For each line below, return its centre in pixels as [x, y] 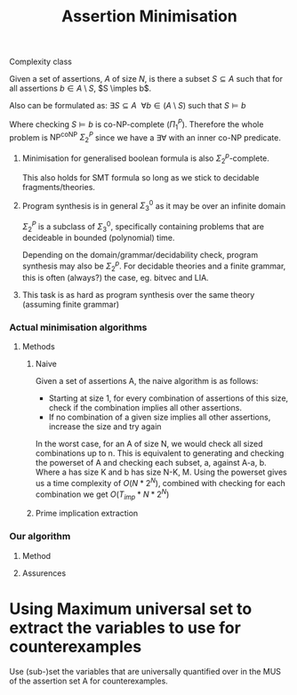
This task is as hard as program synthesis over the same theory [138, 294]
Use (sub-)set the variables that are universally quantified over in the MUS [145, 671]
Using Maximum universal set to [131, 608]
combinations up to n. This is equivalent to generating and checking [160, 453]
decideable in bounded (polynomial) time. [98, 238]
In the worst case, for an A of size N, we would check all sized [149, 444]
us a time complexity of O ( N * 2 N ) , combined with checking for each [161, 482]
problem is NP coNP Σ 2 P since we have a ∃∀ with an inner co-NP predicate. [145, 138]
